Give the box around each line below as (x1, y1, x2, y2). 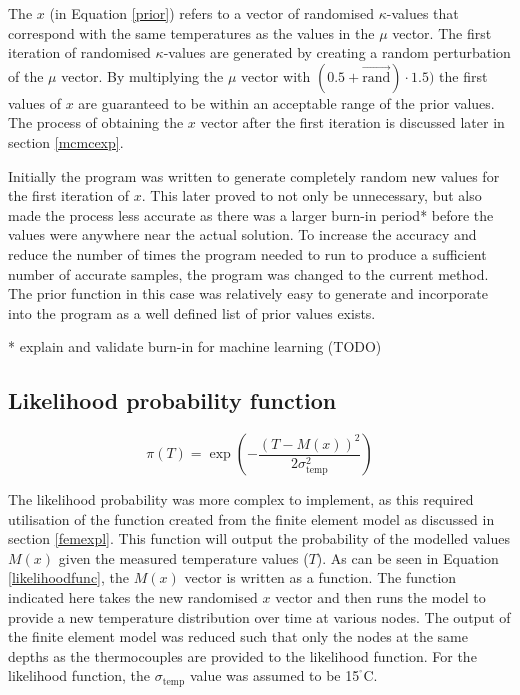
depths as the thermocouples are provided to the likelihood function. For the (8, 645, 477, 666)
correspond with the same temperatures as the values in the (8, 22, 375, 43)
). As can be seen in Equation (316, 547, 499, 568)
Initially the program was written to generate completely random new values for (8, 165, 500, 186)
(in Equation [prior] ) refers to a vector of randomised (49, 3, 375, 23)
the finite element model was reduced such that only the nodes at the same (8, 626, 468, 647)
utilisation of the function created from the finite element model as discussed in (8, 508, 495, 529)
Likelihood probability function (8, 385, 337, 416)
